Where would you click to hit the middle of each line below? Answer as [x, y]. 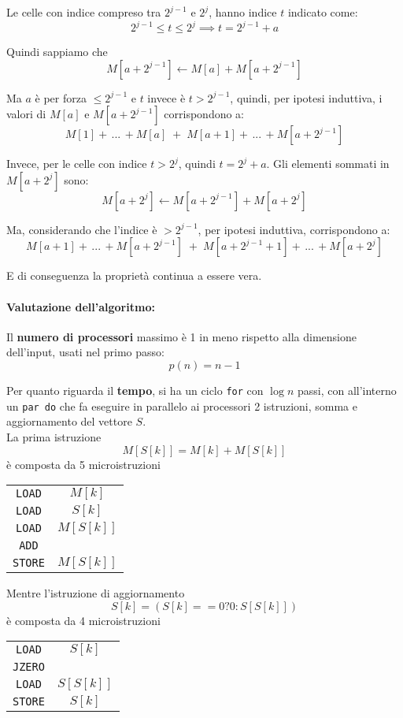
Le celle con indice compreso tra [84, 12]
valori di [26, 114]
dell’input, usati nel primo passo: [85, 352]
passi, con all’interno [347, 391]
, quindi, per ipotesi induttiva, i [306, 97]
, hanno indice [243, 12]
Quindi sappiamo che [57, 52]
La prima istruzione [54, 436]
